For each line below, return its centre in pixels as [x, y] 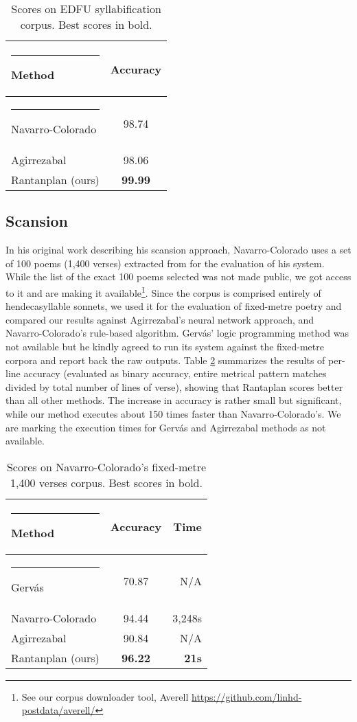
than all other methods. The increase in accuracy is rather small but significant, [174, 400]
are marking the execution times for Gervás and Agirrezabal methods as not [166, 427]
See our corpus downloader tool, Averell [105, 696]
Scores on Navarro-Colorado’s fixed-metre [106, 466]
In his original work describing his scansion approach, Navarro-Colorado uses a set [178, 250]
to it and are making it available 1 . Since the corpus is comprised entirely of [163, 291]
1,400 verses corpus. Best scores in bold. [106, 482]
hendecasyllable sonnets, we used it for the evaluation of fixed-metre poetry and [174, 306]
